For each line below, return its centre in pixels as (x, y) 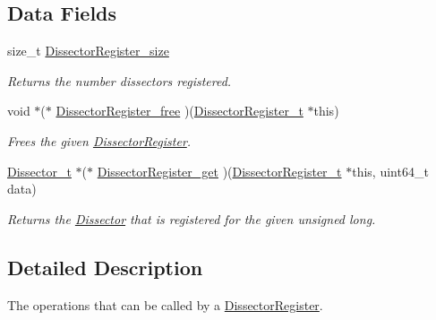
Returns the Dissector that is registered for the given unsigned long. (192, 218)
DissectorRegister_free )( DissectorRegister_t (180, 111)
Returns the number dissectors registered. (120, 80)
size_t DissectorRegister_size (88, 51)
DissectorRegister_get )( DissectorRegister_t (219, 171)
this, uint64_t (390, 171)
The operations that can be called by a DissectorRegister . (165, 304)
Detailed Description (105, 267)
